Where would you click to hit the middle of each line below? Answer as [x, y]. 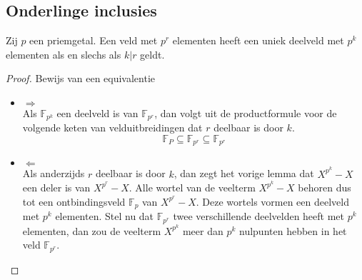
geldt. [152, 54]
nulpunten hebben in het [293, 230]
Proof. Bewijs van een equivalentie [81, 78]
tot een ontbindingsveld [74, 201]
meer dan [203, 230]
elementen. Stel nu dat [105, 216]
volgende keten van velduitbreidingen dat [112, 127]
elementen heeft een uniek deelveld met [258, 40]
